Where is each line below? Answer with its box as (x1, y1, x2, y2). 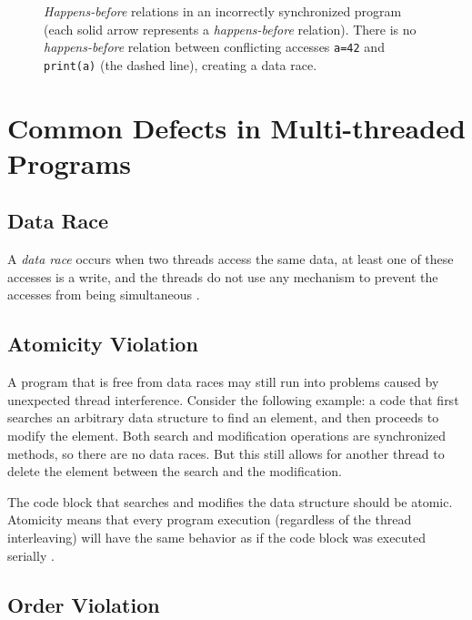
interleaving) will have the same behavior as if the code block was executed (7, 528, 426, 546)
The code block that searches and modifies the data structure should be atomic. (7, 492, 453, 511)
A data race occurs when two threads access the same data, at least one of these (7, 249, 454, 269)
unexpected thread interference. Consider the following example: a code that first (7, 390, 459, 409)
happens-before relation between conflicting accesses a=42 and (44, 37, 385, 56)
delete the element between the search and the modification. (7, 462, 342, 481)
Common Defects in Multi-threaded (7, 108, 466, 146)
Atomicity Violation (7, 330, 198, 358)
